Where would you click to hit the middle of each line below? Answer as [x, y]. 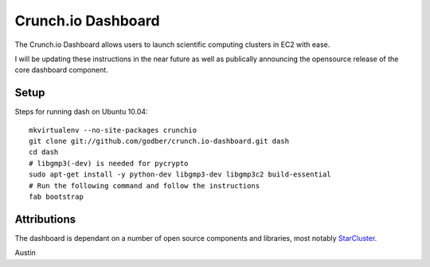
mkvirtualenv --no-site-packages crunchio [113, 130]
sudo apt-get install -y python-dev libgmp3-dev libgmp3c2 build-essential [180, 174]
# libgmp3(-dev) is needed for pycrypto [109, 163]
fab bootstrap [56, 196]
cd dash [44, 152]
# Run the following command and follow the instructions [145, 186]
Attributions [45, 219]
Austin [25, 253]
